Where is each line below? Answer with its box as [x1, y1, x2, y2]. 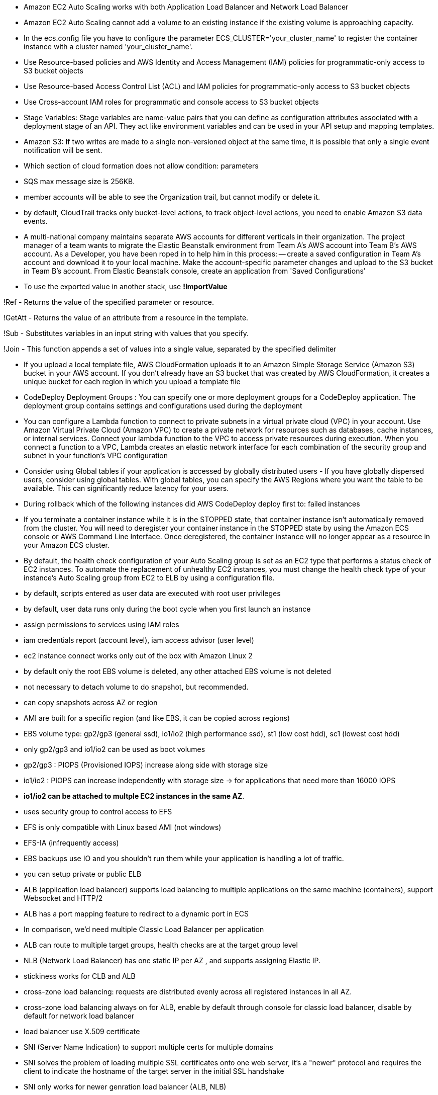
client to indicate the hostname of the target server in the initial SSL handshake [24, 1067, 284, 1075]
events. [24, 217, 48, 225]
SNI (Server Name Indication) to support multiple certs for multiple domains [24, 1043, 273, 1051]
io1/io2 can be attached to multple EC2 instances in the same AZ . [24, 792, 245, 800]
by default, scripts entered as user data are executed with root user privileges [24, 589, 281, 598]
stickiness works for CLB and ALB [24, 972, 136, 980]
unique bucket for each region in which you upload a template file [24, 377, 241, 386]
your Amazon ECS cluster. [24, 541, 110, 549]
